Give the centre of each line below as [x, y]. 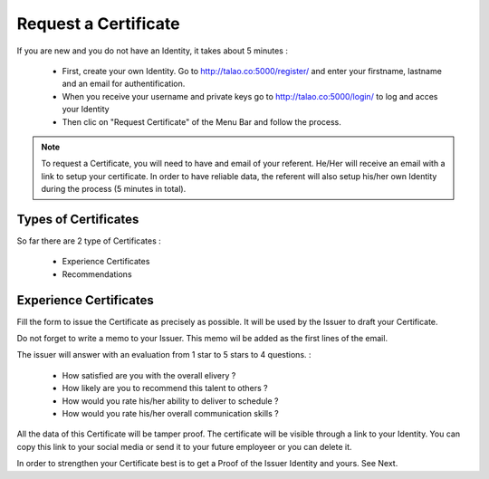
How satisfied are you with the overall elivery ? [149, 375]
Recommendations [97, 274]
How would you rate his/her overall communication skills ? [171, 413]
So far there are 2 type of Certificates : [89, 241]
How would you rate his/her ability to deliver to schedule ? [170, 401]
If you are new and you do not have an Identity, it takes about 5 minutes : [153, 51]
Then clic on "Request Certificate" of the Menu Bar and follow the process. [201, 121]
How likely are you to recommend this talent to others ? [165, 388]
